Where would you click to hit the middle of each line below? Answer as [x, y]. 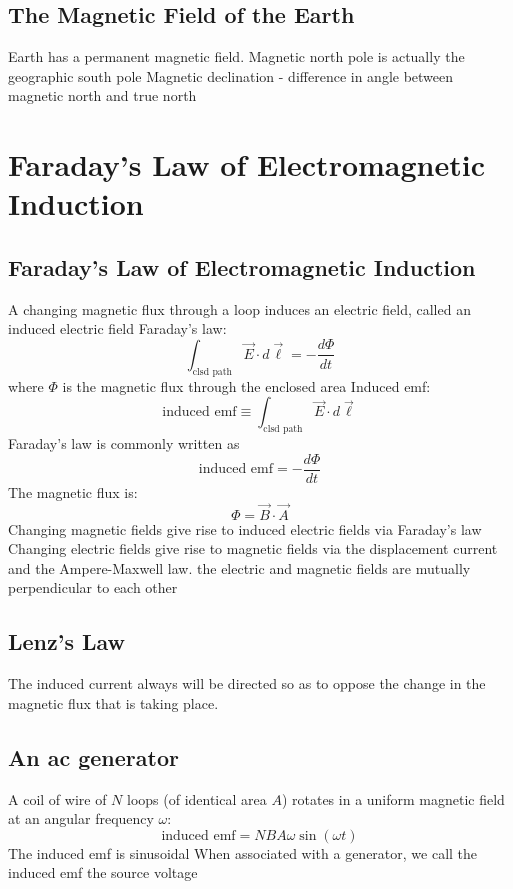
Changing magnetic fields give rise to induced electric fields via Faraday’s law [245, 528]
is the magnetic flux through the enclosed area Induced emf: [246, 385]
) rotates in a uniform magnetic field [393, 798]
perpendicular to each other [93, 587]
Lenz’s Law [67, 641]
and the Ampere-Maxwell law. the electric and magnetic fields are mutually [239, 567]
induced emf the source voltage [103, 872]
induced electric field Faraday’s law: [117, 328]
